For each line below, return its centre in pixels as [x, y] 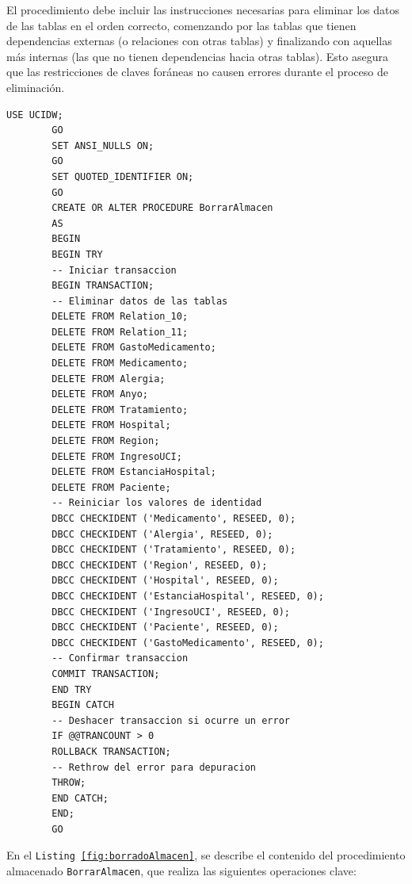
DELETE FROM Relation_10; [120, 317]
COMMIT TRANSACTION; [106, 674]
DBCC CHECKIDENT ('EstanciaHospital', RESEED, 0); [188, 596]
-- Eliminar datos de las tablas [140, 301]
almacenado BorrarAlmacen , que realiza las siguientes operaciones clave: [181, 871]
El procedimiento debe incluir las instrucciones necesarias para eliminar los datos [203, 10]
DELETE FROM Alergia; [109, 379]
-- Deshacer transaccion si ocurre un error [171, 720]
